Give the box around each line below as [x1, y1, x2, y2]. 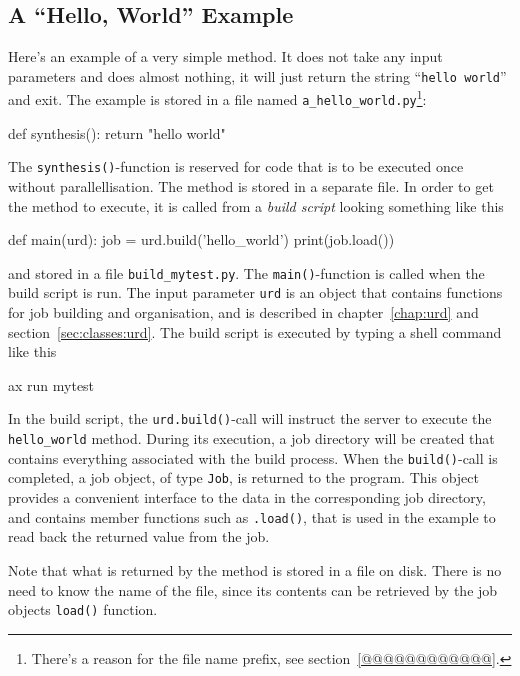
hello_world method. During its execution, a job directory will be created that [8, 428, 495, 449]
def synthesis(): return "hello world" [8, 122, 226, 143]
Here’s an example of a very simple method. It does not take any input [8, 46, 443, 67]
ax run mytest [8, 374, 95, 395]
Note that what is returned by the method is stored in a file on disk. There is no [8, 559, 502, 580]
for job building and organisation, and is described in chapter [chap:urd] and [8, 302, 479, 323]
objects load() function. [8, 599, 158, 620]
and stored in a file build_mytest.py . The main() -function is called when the [8, 262, 485, 283]
